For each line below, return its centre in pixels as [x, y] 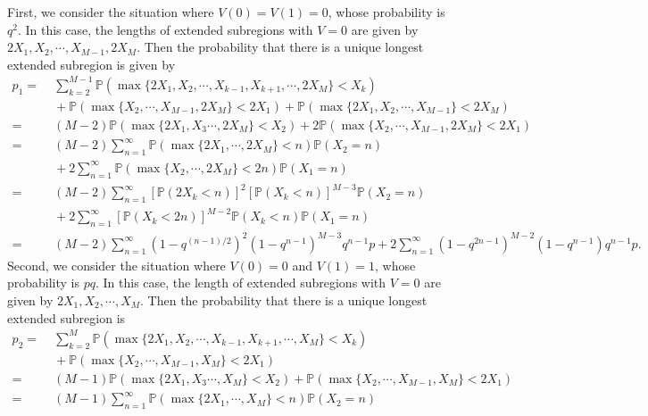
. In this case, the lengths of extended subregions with [165, 29]
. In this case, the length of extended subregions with [241, 283]
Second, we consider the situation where [116, 265]
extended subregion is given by [91, 64]
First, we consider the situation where [111, 12]
